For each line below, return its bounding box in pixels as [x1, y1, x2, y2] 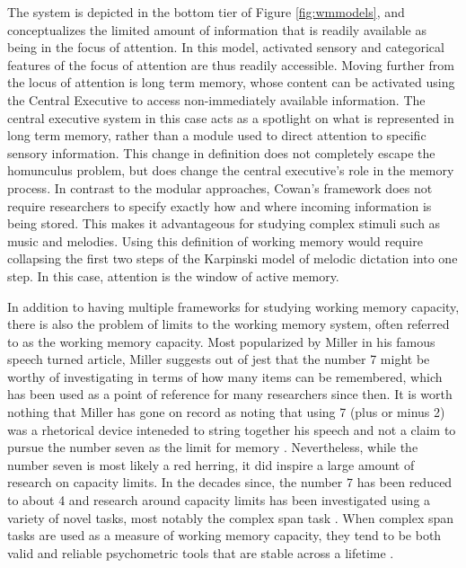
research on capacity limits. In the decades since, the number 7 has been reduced [7, 473, 453, 492]
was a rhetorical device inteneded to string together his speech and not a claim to [7, 420, 456, 439]
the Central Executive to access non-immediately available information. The [7, 90, 426, 109]
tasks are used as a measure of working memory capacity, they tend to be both [7, 526, 442, 545]
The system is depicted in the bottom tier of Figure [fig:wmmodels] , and [7, 3, 405, 21]
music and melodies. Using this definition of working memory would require [7, 231, 423, 250]
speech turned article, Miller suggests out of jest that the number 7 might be [7, 350, 430, 368]
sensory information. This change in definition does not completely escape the [7, 143, 435, 162]
